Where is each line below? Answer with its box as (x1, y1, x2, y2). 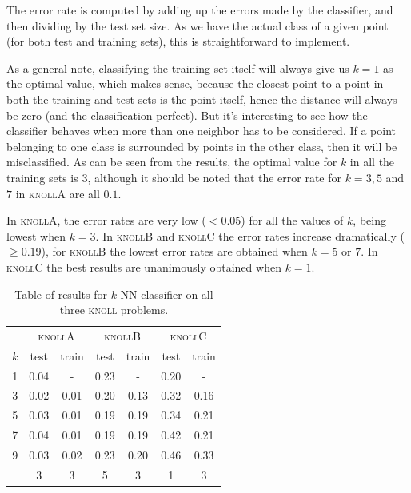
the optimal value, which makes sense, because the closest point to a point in (6, 75, 384, 92)
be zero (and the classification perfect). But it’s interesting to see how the (6, 106, 368, 123)
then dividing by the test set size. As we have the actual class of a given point (6, 17, 389, 34)
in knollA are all (15, 185, 100, 201)
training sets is (6, 169, 78, 185)
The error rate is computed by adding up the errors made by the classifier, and (6, 2, 393, 18)
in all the (349, 153, 395, 170)
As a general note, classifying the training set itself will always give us (6, 59, 349, 76)
